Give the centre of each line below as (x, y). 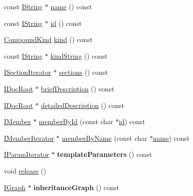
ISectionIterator (28, 72)
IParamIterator (27, 154)
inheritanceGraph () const (76, 187)
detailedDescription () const (83, 105)
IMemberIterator (29, 138)
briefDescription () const (77, 88)
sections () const (83, 72)
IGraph (15, 187)
